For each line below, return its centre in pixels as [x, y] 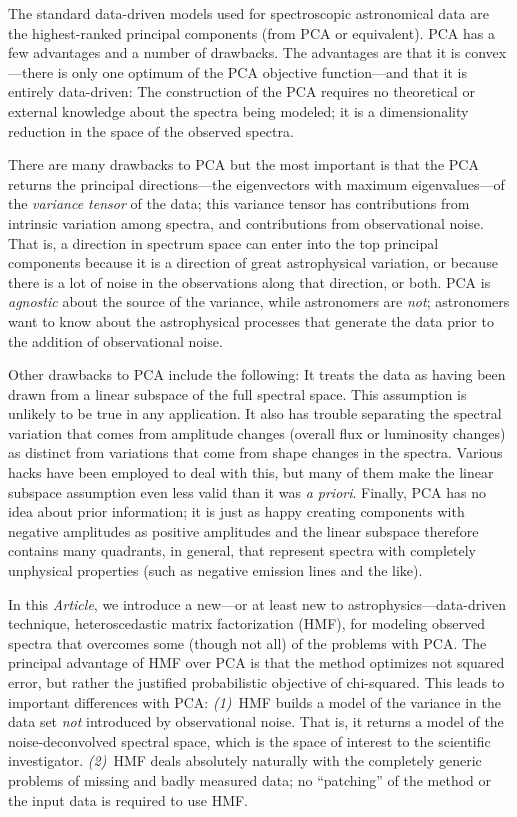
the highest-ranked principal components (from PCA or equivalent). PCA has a [251, 32]
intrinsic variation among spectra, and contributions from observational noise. [246, 222]
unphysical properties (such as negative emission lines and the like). [215, 570]
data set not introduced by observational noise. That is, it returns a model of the [256, 721]
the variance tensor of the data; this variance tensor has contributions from [239, 203]
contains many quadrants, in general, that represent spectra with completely [242, 550]
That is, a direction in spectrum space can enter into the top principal [223, 242]
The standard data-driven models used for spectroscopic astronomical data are [248, 13]
